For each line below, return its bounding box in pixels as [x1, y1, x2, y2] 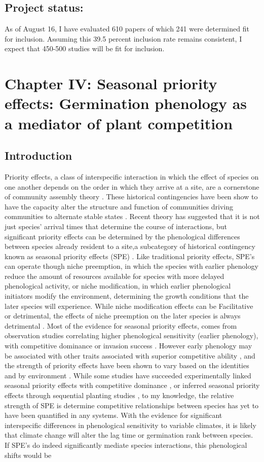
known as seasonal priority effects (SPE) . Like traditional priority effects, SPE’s [5, 251, 255, 261]
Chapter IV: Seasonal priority [5, 73, 217, 94]
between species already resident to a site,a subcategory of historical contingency [5, 241, 255, 252]
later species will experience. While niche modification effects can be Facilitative [5, 300, 253, 311]
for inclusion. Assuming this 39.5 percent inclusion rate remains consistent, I [5, 33, 242, 44]
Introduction [5, 148, 72, 163]
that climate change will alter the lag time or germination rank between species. [5, 430, 253, 440]
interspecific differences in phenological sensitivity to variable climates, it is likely [5, 419, 256, 430]
